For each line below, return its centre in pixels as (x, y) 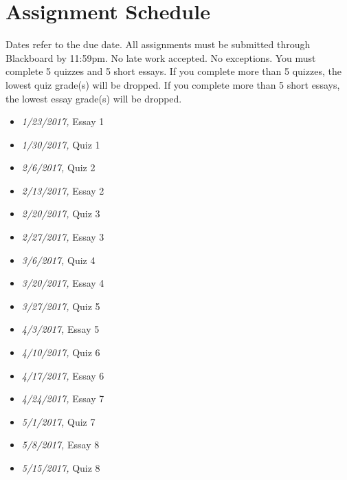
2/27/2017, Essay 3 (63, 237)
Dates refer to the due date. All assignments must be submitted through (158, 44)
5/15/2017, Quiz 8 (61, 468)
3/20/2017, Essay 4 (63, 283)
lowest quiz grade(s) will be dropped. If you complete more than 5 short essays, (173, 84)
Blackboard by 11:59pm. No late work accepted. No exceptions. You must (161, 57)
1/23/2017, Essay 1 (63, 121)
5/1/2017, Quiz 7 (58, 421)
